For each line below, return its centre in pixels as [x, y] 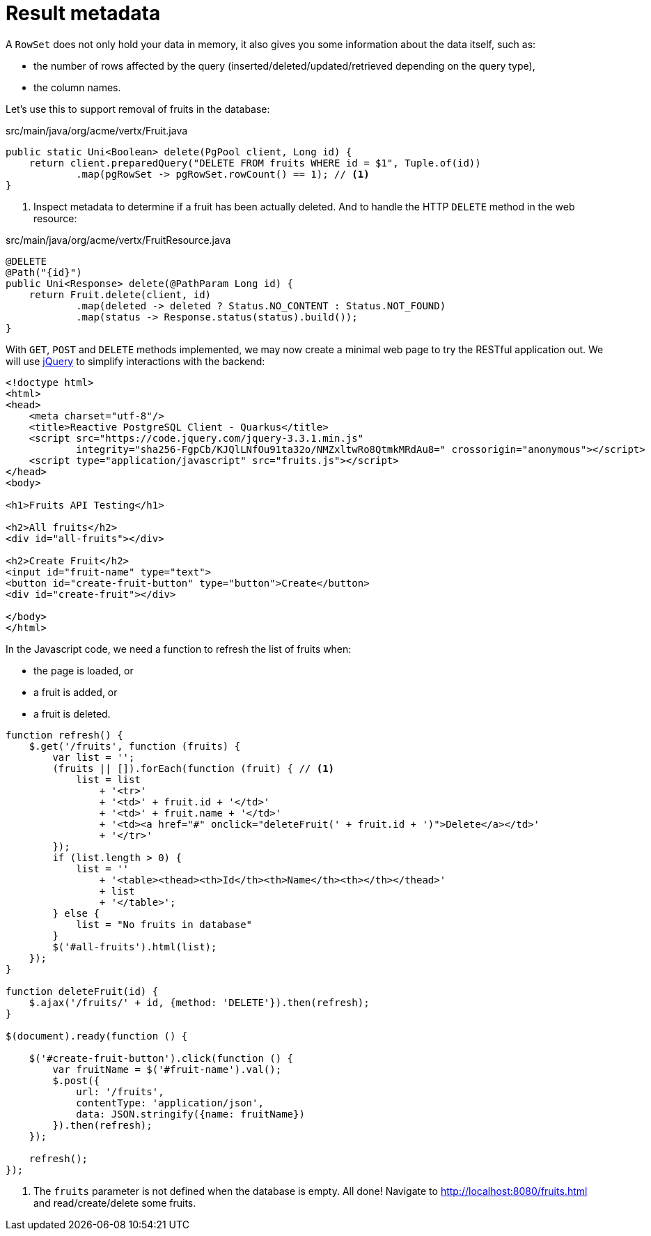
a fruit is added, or [76, 692]
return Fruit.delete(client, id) [120, 294]
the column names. [77, 87]
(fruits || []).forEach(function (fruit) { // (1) [194, 768]
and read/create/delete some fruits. [115, 1203]
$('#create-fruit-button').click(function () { [161, 1058]
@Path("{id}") [44, 272]
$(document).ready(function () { [97, 1036]
